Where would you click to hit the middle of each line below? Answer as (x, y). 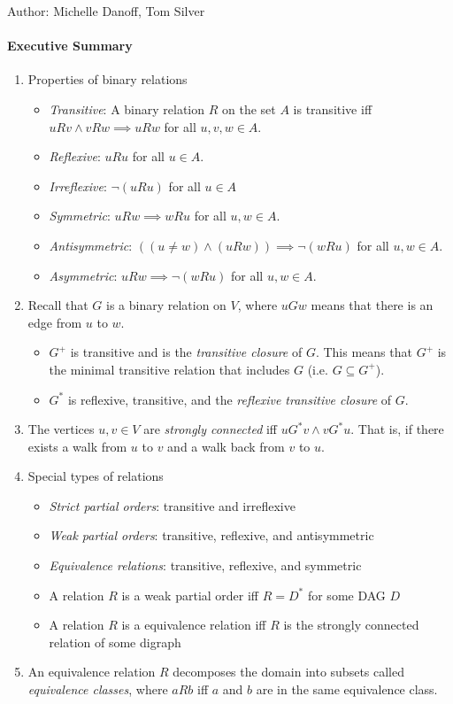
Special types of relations (96, 476)
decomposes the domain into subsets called (289, 672)
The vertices (61, 429)
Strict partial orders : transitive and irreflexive (172, 505)
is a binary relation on (166, 305)
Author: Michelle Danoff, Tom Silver (106, 11)
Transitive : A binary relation (127, 108)
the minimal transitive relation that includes (169, 369)
